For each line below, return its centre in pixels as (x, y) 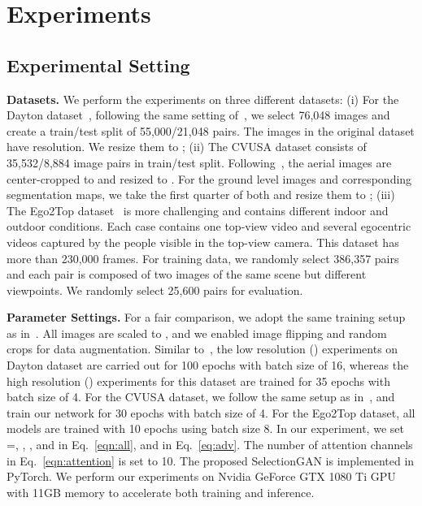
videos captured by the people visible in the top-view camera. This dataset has (203, 242)
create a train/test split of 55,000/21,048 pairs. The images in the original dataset (211, 130)
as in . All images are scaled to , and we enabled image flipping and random (197, 333)
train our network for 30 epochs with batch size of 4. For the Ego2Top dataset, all (211, 412)
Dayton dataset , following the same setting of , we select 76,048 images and (198, 115)
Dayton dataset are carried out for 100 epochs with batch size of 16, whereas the (208, 365)
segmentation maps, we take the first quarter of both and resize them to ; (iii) (201, 195)
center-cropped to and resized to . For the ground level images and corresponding (209, 178)
